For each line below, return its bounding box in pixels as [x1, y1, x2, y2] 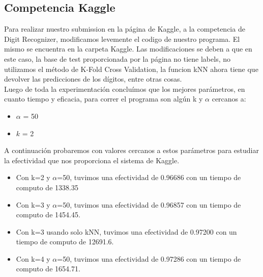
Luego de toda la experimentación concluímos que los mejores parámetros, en [4, 83, 245, 94]
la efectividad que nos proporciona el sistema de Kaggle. [4, 155, 180, 165]
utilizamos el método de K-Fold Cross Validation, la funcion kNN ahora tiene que [4, 63, 258, 74]
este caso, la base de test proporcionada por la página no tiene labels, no [4, 53, 230, 64]
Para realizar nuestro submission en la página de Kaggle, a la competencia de [4, 23, 245, 34]
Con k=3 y [16, 199, 50, 210]
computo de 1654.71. [16, 263, 80, 274]
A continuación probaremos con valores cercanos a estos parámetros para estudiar [4, 145, 259, 156]
